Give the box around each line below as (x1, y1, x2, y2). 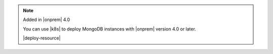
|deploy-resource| (23, 35, 61, 41)
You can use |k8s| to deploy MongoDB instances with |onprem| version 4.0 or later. (23, 25, 197, 32)
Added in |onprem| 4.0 (23, 16, 70, 22)
